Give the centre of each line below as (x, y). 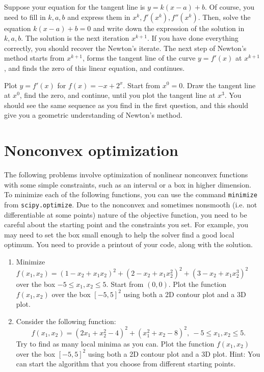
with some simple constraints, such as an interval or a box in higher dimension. (128, 184)
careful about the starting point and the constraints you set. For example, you (126, 224)
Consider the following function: (66, 321)
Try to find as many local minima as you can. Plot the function (115, 343)
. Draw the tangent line (219, 85)
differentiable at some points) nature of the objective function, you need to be (126, 214)
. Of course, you (230, 7)
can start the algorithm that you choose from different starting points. (126, 364)
